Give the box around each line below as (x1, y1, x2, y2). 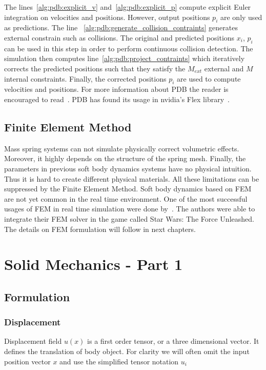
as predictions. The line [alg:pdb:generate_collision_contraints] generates (4, 22, 238, 33)
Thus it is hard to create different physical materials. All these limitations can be (4, 173, 259, 184)
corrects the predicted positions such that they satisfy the (4, 63, 186, 73)
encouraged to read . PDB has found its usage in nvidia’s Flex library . (4, 93, 230, 104)
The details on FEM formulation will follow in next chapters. (4, 223, 196, 234)
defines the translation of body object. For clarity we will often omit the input (4, 346, 250, 357)
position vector (4, 356, 51, 366)
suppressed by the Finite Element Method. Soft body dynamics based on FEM (4, 183, 252, 194)
